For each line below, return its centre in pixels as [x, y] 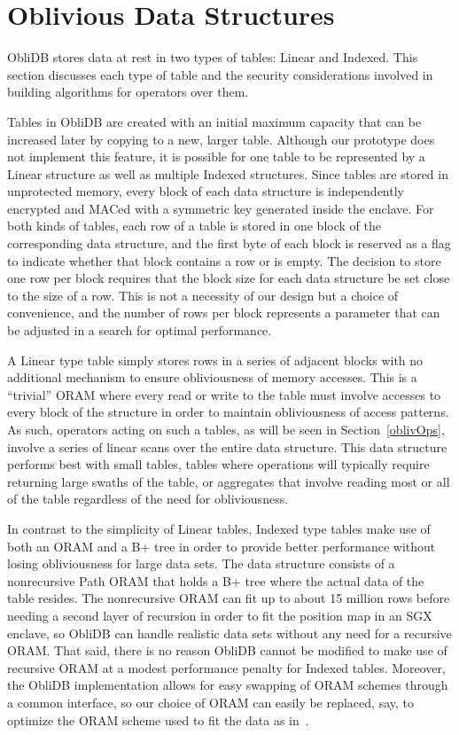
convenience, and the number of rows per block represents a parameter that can [224, 313]
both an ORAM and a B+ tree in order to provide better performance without [222, 546]
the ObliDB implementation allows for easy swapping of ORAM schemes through [228, 685]
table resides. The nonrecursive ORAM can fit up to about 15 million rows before [229, 598]
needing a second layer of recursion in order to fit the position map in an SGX [220, 615]
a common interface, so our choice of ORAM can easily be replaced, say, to [210, 702]
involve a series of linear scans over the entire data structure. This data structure [227, 446]
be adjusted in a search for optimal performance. [140, 330]
